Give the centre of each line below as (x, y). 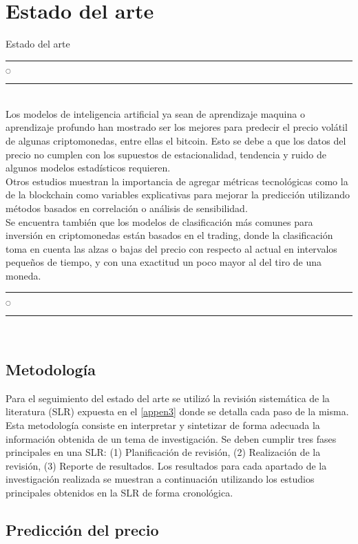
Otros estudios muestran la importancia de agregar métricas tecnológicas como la (177, 181)
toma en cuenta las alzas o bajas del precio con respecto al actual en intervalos (171, 248)
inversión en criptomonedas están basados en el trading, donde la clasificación (169, 235)
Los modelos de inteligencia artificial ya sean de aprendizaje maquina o (155, 113)
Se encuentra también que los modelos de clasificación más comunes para (159, 221)
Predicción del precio (82, 529)
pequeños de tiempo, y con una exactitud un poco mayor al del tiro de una (164, 262)
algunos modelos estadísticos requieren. (88, 168)
